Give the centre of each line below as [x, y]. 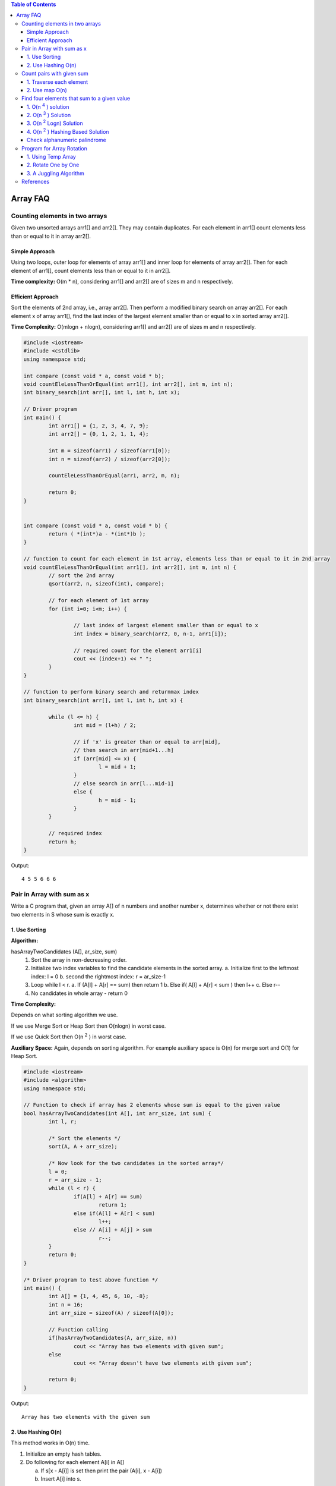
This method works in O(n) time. [50, 1443]
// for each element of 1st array [99, 601]
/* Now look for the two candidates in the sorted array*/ [136, 1163]
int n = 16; [66, 1304]
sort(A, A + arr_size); [83, 1147]
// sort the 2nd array [82, 576]
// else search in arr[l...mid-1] [124, 783]
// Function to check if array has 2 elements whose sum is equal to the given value [152, 1105]
